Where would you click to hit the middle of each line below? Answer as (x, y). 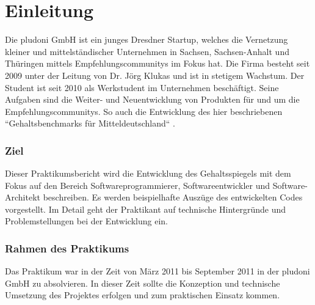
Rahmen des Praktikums (67, 248)
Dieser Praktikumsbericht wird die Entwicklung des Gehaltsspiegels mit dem (148, 173)
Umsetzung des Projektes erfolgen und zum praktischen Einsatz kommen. (143, 295)
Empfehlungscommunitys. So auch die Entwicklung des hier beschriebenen (144, 111)
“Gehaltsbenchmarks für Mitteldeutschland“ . (90, 123)
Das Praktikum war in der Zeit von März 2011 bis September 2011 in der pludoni (157, 271)
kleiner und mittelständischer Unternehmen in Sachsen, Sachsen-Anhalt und (147, 51)
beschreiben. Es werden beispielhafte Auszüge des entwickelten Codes (173, 197)
